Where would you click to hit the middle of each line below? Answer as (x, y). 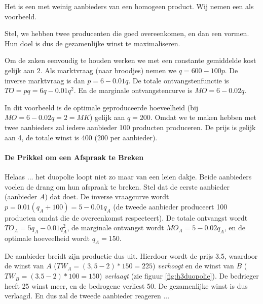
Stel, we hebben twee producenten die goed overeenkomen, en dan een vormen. (127, 33)
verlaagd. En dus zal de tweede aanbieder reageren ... (87, 296)
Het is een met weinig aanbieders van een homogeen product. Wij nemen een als (129, 6)
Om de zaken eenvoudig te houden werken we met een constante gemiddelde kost (130, 60)
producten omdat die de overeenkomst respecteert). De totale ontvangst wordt (126, 217)
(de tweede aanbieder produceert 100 (170, 206)
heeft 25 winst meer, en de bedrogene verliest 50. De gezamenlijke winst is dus (126, 285)
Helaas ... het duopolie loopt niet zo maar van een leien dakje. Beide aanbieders (128, 176)
